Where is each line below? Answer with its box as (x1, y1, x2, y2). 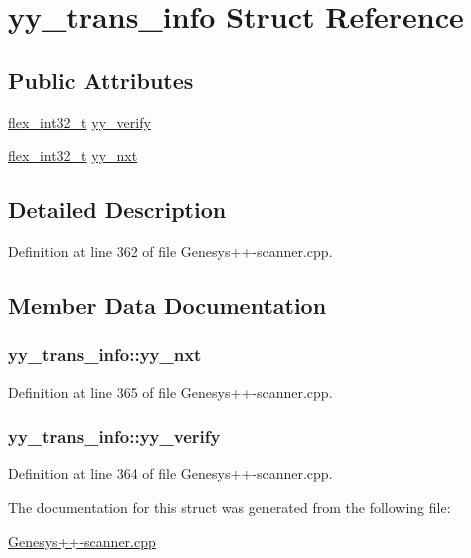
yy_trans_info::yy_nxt (8, 342, 202, 367)
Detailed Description (8, 194, 227, 225)
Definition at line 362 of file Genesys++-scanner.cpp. (8, 240, 333, 261)
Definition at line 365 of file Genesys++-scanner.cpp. (8, 381, 333, 402)
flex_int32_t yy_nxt (8, 145, 138, 166)
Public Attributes (8, 64, 194, 95)
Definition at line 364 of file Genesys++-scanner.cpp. (8, 463, 333, 484)
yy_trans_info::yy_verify (8, 424, 221, 449)
